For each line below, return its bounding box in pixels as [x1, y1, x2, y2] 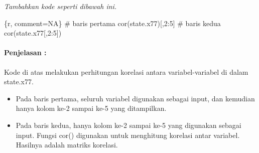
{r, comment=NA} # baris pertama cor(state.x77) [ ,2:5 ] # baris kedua [4, 18, 221, 28]
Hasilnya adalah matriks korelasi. [16, 139, 118, 150]
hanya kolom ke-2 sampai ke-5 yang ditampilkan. [16, 103, 167, 113]
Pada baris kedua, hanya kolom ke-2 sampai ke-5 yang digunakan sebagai [16, 119, 241, 130]
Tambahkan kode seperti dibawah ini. [4, 1, 117, 11]
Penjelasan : [4, 47, 47, 58]
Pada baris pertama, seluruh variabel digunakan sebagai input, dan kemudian [16, 93, 255, 103]
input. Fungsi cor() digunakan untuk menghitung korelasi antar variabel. [16, 129, 240, 140]
